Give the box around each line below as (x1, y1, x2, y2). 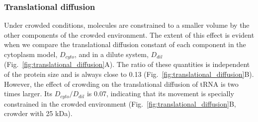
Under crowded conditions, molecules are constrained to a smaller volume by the (4, 20, 250, 30)
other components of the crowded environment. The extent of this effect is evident (4, 29, 255, 40)
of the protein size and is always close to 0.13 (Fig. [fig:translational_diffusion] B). (4, 69, 254, 79)
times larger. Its (4, 88, 53, 99)
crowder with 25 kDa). (4, 108, 73, 119)
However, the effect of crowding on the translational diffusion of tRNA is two (4, 78, 239, 89)
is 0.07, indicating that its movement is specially (86, 88, 234, 99)
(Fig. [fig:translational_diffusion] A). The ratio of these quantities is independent (4, 59, 250, 69)
